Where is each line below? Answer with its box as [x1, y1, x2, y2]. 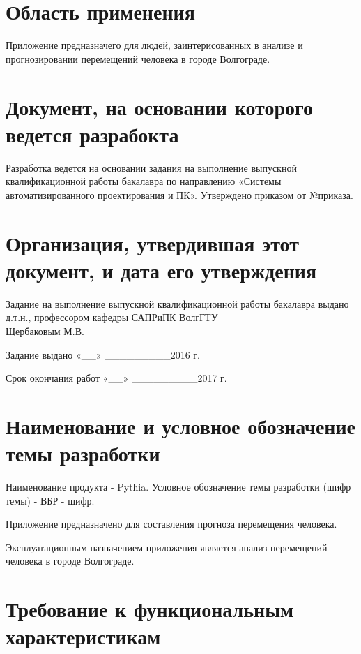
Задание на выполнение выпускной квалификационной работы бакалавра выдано [6, 296, 349, 311]
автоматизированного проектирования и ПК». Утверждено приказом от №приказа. [6, 187, 353, 202]
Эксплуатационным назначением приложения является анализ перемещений [6, 540, 328, 554]
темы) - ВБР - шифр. [6, 493, 95, 507]
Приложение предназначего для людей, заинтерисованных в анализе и [6, 38, 303, 52]
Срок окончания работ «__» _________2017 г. [6, 371, 227, 385]
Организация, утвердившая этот [6, 228, 299, 257]
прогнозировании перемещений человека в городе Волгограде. [6, 51, 270, 66]
